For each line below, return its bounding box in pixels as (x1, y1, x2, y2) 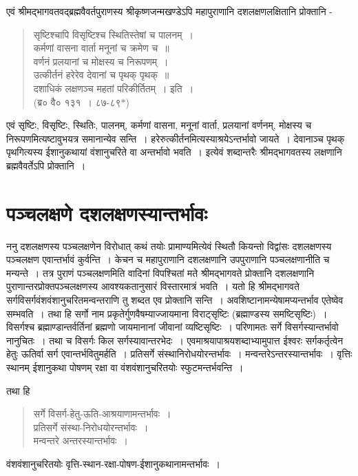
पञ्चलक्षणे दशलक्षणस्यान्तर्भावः (6, 198, 207, 227)
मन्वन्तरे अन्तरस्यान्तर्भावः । (33, 433, 128, 448)
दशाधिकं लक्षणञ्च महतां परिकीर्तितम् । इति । (33, 81, 194, 95)
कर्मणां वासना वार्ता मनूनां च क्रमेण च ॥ (33, 41, 169, 55)
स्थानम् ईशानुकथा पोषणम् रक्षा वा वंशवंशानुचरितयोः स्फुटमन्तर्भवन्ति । (6, 360, 244, 374)
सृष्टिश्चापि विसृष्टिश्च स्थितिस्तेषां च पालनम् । (33, 27, 193, 41)
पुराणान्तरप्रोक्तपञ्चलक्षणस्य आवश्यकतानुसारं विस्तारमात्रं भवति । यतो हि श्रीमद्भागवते (6, 279, 299, 293)
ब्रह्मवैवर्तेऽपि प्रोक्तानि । (6, 158, 86, 172)
